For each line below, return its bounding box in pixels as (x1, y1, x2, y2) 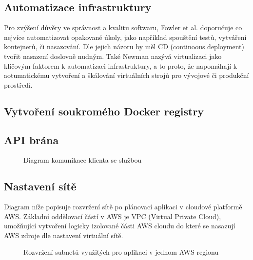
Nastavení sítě (4, 179, 77, 194)
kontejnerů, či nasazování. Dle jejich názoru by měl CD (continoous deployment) (4, 41, 244, 52)
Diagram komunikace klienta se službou (23, 155, 142, 165)
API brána (4, 132, 59, 147)
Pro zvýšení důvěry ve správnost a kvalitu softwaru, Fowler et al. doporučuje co (4, 22, 242, 33)
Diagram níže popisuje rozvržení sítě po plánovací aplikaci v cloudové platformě (4, 202, 242, 212)
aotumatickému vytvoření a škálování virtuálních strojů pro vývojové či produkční (4, 70, 249, 80)
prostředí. (4, 79, 33, 90)
